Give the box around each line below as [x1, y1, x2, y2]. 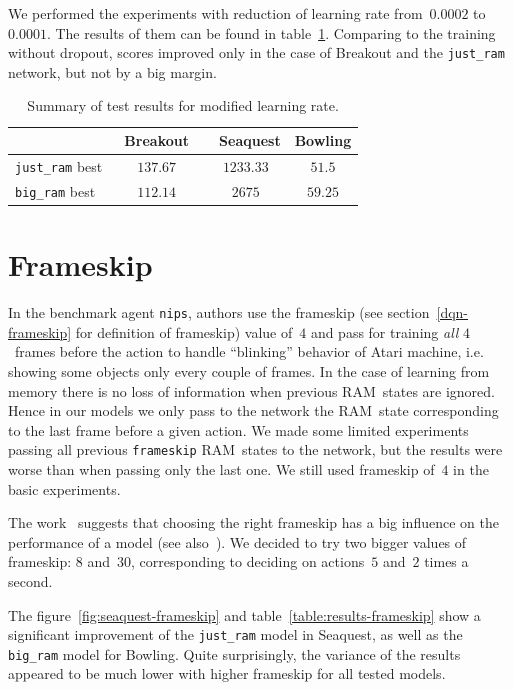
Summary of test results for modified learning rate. [27, 95, 339, 116]
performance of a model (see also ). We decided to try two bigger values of [8, 531, 467, 552]
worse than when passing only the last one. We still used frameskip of [8, 458, 435, 479]
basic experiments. [8, 478, 121, 499]
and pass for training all [310, 321, 459, 342]
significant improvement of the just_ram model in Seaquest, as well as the [8, 624, 463, 645]
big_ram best [15, 180, 96, 201]
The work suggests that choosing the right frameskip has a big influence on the [8, 512, 499, 533]
